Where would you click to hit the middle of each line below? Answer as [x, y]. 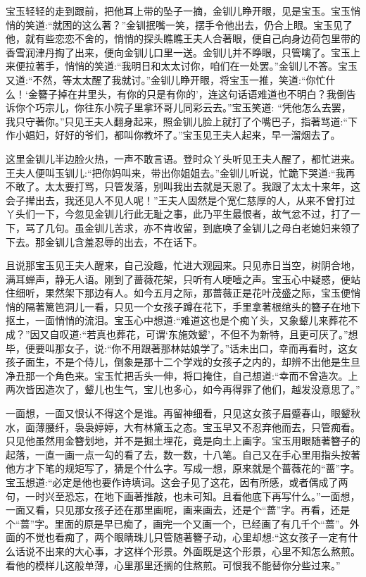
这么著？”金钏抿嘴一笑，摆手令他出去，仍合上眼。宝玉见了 [217, 24]
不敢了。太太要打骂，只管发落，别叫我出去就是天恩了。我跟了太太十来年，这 [183, 186]
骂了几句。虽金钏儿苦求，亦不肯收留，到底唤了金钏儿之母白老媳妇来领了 [193, 227]
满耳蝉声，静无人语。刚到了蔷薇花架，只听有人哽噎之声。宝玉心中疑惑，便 [178, 279]
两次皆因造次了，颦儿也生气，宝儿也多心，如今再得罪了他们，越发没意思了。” [183, 389]
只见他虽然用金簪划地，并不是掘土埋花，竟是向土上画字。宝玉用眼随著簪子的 [183, 441]
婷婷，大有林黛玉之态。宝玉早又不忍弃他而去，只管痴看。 [227, 427]
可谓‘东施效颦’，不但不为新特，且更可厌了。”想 [252, 334]
